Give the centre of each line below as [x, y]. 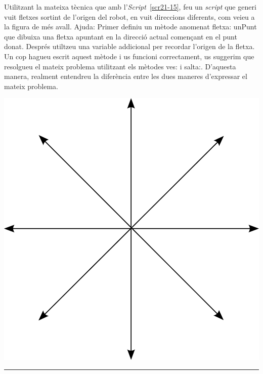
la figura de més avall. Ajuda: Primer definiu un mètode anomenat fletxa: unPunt [130, 27]
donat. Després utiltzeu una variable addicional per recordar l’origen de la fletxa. [129, 46]
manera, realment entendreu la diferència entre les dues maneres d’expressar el [126, 76]
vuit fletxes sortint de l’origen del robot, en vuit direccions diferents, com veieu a [129, 16]
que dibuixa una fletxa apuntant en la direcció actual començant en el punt [121, 36]
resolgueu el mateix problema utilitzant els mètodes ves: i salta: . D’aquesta [120, 66]
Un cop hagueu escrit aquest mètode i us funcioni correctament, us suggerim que [129, 56]
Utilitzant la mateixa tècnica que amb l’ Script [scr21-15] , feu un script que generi [130, 7]
